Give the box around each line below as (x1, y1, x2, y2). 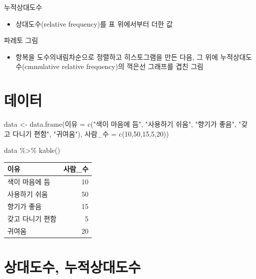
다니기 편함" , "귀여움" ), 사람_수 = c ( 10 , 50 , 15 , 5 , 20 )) (12, 128, 169, 139)
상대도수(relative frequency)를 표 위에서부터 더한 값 (15, 18, 173, 29)
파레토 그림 (4, 35, 38, 45)
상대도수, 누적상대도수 (4, 256, 141, 277)
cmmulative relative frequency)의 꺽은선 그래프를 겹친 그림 (25, 61, 204, 71)
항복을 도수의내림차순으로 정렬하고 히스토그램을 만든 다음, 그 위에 (15, 51, 218, 62)
